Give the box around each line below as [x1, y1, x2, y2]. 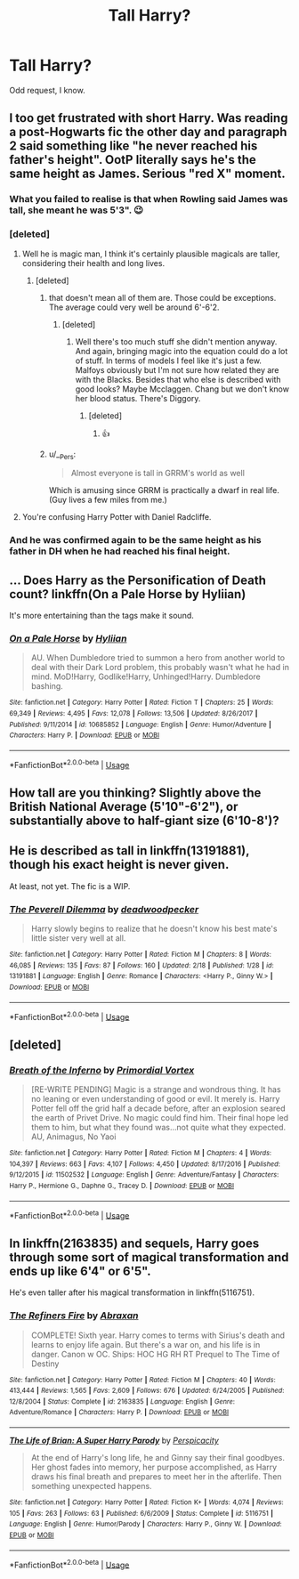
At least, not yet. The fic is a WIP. [9, 880, 131, 891]
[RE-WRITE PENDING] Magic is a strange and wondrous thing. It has [30, 1084, 282, 1095]
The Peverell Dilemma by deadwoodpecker [9, 903, 199, 915]
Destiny [30, 1358, 60, 1369]
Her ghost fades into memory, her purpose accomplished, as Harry [30, 1462, 278, 1473]
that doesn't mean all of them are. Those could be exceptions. [48, 292, 277, 303]
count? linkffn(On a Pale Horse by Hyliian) [9, 587, 246, 602]
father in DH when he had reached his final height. [9, 545, 230, 557]
